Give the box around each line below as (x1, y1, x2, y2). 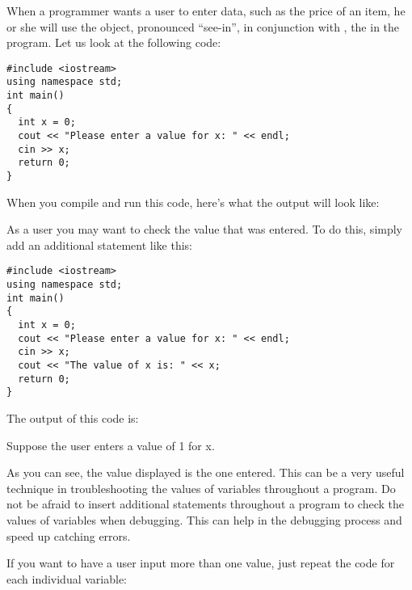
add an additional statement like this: (6, 236, 193, 253)
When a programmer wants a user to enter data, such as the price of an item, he (6, 2, 406, 19)
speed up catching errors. (6, 527, 131, 544)
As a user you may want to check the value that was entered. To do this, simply (6, 221, 402, 238)
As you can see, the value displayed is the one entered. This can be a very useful (6, 464, 405, 481)
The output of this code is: (6, 410, 139, 427)
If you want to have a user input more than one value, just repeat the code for (6, 554, 395, 571)
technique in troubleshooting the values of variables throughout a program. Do (6, 479, 396, 496)
